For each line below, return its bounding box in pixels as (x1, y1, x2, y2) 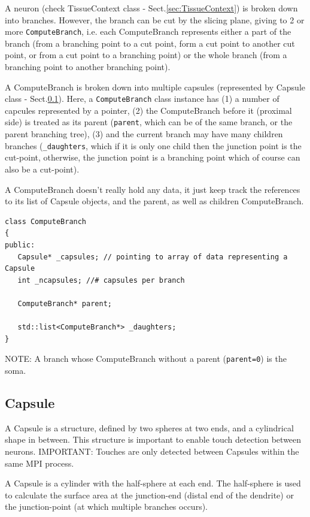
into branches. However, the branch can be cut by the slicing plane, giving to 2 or (5, 13, 305, 26)
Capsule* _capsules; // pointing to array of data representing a (17, 252, 288, 261)
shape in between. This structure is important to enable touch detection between (5, 433, 302, 446)
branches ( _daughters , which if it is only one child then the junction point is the (5, 139, 302, 152)
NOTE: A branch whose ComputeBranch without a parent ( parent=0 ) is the (5, 352, 287, 365)
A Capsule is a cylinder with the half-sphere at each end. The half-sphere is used (5, 477, 301, 489)
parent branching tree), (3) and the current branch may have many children (5, 128, 283, 140)
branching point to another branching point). (5, 61, 171, 73)
